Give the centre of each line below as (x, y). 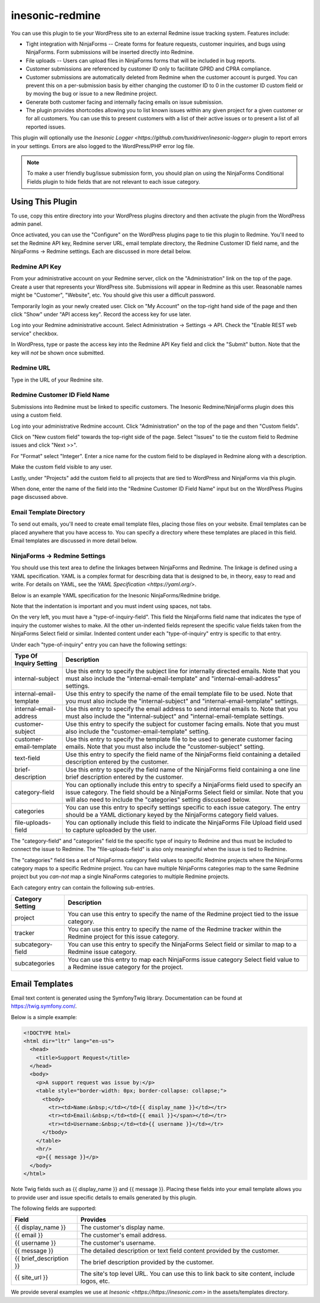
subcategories (35, 963)
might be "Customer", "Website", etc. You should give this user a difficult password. (113, 295)
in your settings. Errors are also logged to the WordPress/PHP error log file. (103, 146)
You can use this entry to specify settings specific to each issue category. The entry (183, 807)
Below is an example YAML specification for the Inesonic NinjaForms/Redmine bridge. (116, 595)
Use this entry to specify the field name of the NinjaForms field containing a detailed (183, 754)
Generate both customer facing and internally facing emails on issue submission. (124, 102)
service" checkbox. (35, 333)
